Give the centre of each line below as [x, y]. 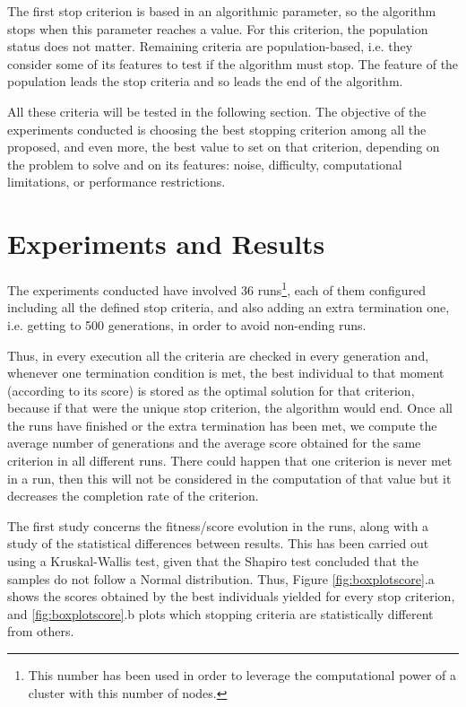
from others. [41, 631]
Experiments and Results [166, 244]
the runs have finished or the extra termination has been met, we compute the [222, 425]
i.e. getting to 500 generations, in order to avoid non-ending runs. [187, 324]
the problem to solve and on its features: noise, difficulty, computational [205, 164]
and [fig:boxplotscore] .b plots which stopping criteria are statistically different [220, 613]
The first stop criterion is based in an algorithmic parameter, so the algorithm [222, 11]
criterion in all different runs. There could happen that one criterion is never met [230, 461]
